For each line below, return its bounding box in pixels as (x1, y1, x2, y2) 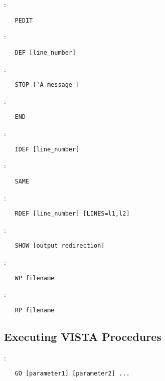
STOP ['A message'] (15, 81, 80, 89)
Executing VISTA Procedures (4, 328, 161, 344)
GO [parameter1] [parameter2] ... (15, 370, 130, 377)
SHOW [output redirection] (15, 242, 105, 250)
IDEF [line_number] (15, 145, 80, 153)
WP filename (15, 274, 55, 282)
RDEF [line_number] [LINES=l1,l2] (15, 210, 130, 218)
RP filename (15, 306, 55, 314)
